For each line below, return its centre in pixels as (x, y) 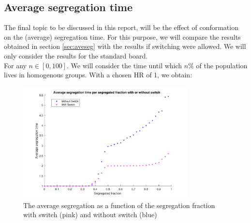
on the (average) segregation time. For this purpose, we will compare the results (122, 37)
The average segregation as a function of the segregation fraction (119, 205)
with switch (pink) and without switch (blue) (90, 215)
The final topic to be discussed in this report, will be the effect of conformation (121, 27)
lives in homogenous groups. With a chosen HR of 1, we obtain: (98, 75)
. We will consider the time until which (124, 65)
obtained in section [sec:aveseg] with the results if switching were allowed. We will (125, 46)
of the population (222, 65)
